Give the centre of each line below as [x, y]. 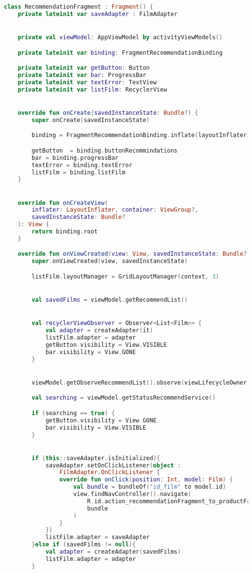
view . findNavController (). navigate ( [132, 494]
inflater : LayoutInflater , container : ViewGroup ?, [115, 210]
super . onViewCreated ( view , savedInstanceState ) [110, 261]
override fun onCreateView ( [63, 203]
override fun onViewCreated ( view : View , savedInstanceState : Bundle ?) [134, 254]
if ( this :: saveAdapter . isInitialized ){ [96, 458]
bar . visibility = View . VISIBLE [96, 427]
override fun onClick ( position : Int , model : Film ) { [146, 480]
